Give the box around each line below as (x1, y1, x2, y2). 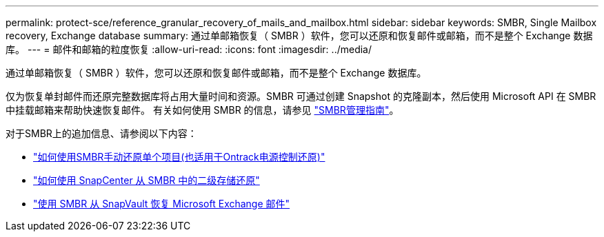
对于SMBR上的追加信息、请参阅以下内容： (6, 127, 197, 139)
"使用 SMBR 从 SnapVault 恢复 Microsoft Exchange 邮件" (33, 198, 290, 209)
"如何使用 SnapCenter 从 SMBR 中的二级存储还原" (33, 174, 260, 186)
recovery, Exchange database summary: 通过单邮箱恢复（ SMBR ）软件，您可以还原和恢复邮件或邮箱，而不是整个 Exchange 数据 (6, 30, 593, 41)
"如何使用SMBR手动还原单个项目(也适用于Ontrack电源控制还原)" (33, 151, 325, 163)
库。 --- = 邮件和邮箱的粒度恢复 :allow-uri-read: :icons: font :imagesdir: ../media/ (6, 43, 372, 55)
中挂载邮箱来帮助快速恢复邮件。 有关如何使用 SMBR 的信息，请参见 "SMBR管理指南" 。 (6, 104, 399, 116)
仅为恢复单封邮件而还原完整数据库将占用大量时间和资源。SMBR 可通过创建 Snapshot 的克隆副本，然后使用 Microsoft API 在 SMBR (6, 90, 596, 102)
